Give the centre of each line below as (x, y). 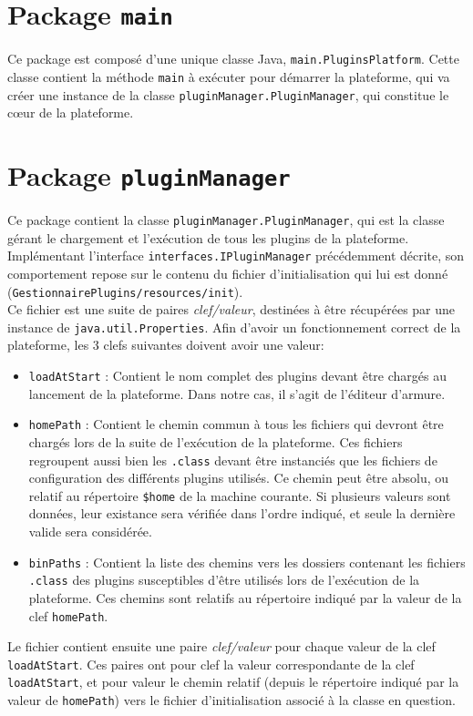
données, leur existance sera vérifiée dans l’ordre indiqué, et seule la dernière (242, 513)
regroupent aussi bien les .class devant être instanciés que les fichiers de (233, 460)
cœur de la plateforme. (71, 113)
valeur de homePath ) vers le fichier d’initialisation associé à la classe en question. (231, 700)
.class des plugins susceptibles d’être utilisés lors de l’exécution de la (224, 580)
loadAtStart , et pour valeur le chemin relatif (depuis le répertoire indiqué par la (233, 682)
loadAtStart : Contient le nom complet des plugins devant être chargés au (237, 376)
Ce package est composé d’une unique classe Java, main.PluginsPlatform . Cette (233, 59)
